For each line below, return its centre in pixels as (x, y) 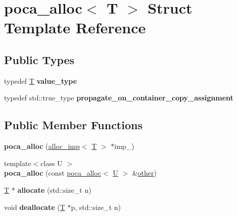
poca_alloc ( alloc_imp (42, 146)
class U (52, 163)
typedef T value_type (41, 80)
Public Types (39, 59)
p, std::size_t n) (96, 207)
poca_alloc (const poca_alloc (53, 173)
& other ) (144, 173)
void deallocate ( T (35, 207)
